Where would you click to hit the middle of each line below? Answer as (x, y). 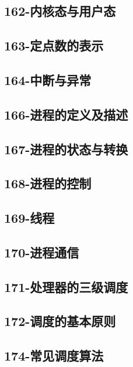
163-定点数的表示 (54, 45)
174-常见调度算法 (54, 356)
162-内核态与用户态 (60, 11)
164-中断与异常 (48, 79)
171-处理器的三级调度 (66, 286)
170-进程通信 (42, 252)
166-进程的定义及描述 (66, 114)
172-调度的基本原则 (60, 321)
